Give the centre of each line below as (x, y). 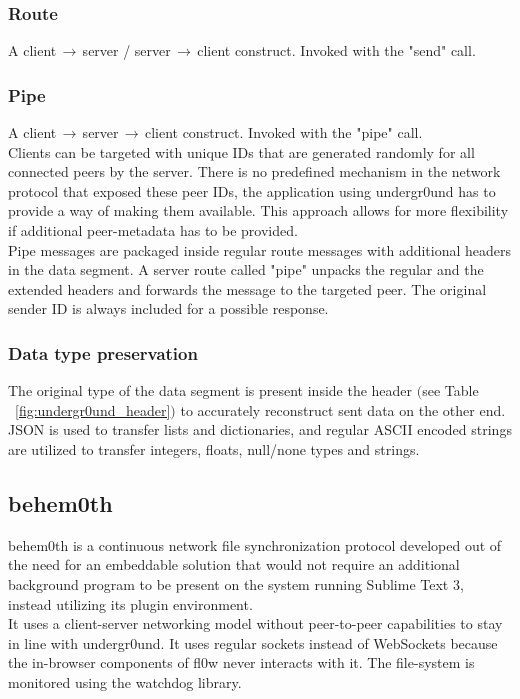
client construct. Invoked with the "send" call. (336, 50)
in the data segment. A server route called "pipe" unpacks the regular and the (246, 269)
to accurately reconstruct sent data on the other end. (343, 409)
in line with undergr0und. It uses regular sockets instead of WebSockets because (253, 642)
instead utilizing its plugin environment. (130, 603)
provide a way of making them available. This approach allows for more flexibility (258, 210)
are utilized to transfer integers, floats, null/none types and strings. (214, 448)
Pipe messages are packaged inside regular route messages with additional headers (260, 249)
